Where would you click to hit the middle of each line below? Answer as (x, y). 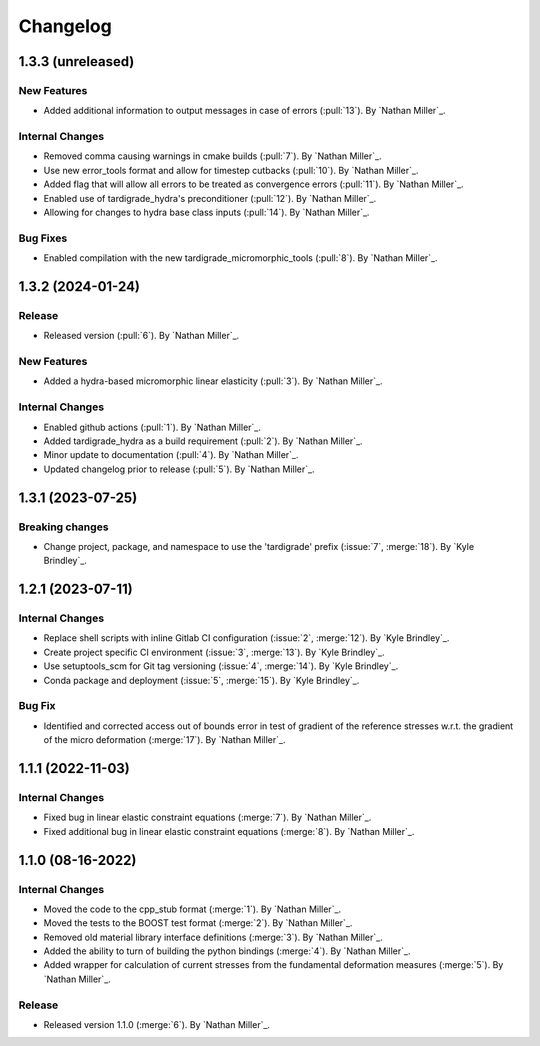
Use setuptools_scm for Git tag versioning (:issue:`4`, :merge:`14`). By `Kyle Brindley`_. (221, 666)
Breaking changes (63, 527)
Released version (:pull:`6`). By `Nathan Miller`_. (141, 336)
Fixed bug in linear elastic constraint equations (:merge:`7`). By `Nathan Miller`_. (207, 817)
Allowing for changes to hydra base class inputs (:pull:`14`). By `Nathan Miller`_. (206, 212)
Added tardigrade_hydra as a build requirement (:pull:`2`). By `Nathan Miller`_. (203, 441)
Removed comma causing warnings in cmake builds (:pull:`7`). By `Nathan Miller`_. (212, 156)
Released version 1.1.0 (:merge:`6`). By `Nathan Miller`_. (156, 1024)
